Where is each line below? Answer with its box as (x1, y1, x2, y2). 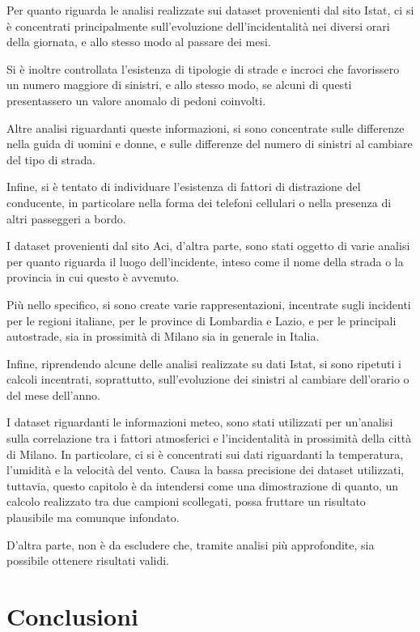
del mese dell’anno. (6, 386, 100, 403)
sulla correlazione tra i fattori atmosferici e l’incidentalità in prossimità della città (6, 430, 412, 447)
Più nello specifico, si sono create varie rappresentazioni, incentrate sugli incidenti (6, 295, 411, 312)
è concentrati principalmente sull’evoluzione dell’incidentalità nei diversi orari (6, 17, 390, 34)
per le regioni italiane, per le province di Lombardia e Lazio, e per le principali (6, 312, 397, 329)
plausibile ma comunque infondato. (6, 509, 180, 526)
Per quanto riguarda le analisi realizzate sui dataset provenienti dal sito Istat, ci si (6, 2, 414, 18)
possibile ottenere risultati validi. (6, 552, 169, 569)
